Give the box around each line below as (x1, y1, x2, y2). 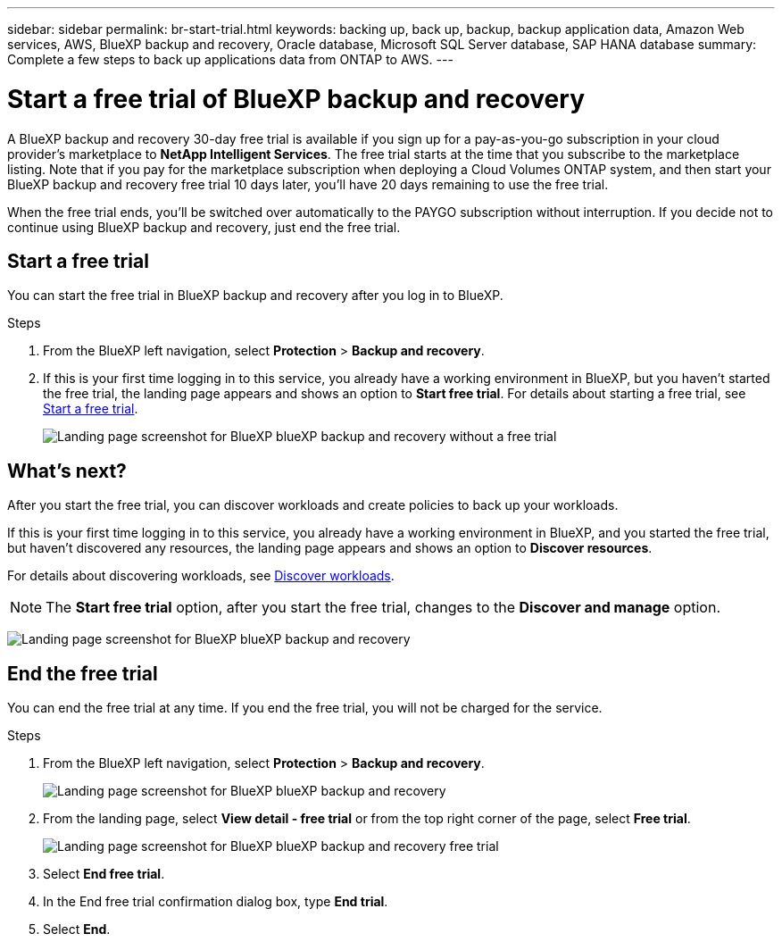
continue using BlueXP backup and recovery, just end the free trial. (7, 219, 401, 235)
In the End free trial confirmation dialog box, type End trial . (43, 894, 388, 910)
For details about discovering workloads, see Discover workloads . (7, 568, 395, 584)
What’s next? (7, 459, 127, 482)
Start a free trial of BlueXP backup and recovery (7, 83, 585, 114)
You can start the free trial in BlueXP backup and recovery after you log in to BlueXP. (7, 288, 503, 304)
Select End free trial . (43, 866, 165, 882)
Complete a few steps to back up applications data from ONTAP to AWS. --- (7, 52, 453, 67)
